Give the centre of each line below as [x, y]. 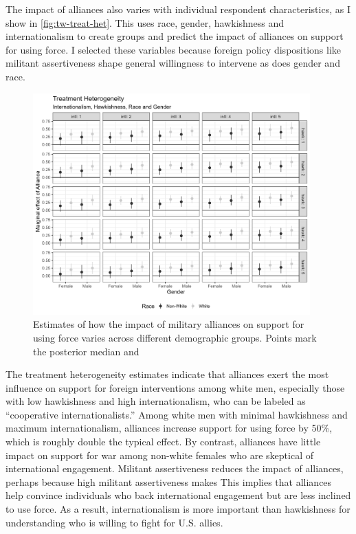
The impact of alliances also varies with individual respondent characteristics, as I [178, 9]
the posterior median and [86, 351]
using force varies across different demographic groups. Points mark [175, 337]
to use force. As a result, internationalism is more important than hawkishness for [178, 509]
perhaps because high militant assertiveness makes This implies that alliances [169, 481]
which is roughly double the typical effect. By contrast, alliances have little [163, 442]
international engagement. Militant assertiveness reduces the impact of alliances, [175, 468]
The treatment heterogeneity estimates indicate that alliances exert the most [167, 374]
